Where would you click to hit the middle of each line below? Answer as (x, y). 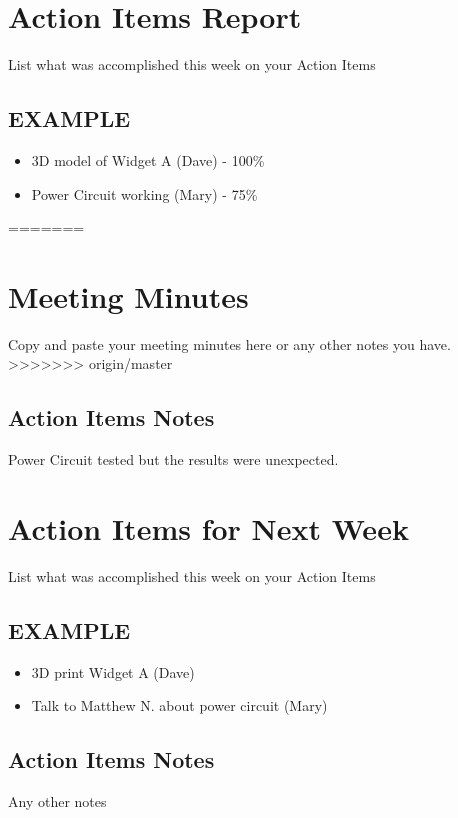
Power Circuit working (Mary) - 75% (144, 193)
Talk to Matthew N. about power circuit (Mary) (179, 705)
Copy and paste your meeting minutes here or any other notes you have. (229, 343)
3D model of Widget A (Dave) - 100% (148, 159)
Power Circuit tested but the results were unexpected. (173, 459)
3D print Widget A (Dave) (113, 671)
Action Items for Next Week (208, 528)
